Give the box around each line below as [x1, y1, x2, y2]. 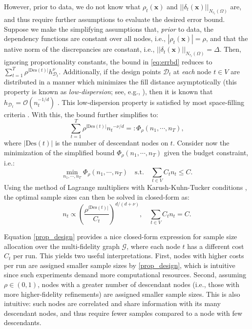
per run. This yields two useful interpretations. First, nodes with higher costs [13, 250, 244, 261]
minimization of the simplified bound [4, 147, 115, 157]
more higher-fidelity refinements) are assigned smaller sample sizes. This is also [4, 288, 240, 299]
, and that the [206, 33, 248, 43]
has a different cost [187, 241, 244, 251]
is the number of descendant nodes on [55, 138, 168, 148]
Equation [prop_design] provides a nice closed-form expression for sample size [4, 231, 237, 241]
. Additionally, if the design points [59, 66, 161, 76]
